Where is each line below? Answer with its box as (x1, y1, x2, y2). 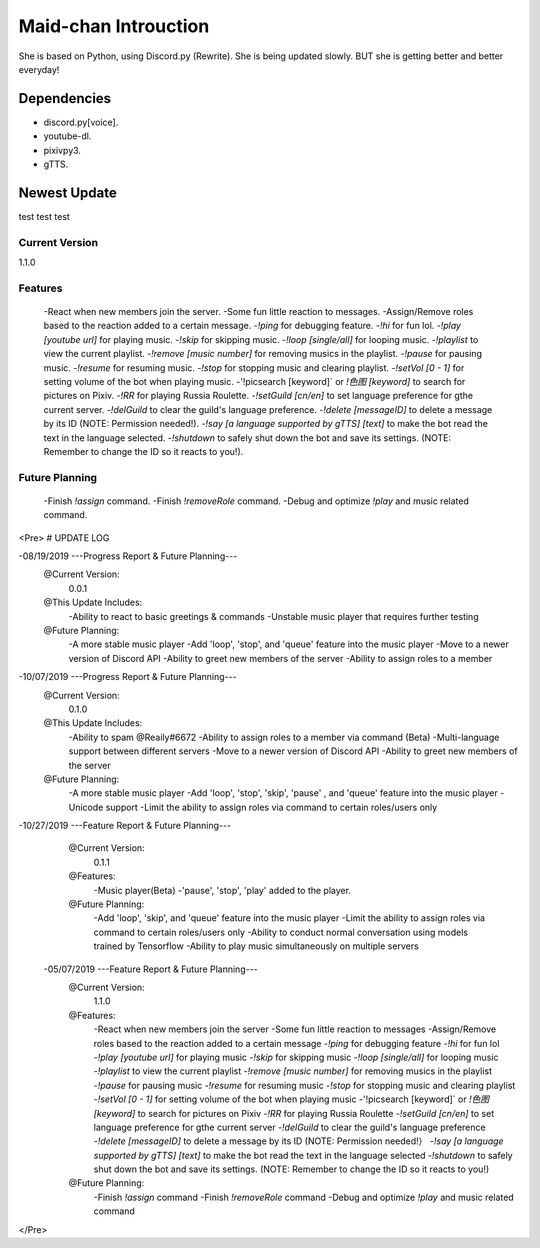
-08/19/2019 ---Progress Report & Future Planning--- (18, 550, 238, 562)
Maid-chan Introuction (18, 15, 210, 37)
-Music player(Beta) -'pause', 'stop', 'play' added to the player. (93, 884, 352, 896)
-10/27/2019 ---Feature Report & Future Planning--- (18, 820, 232, 832)
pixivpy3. (43, 144, 82, 156)
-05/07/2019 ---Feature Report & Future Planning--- (43, 963, 259, 975)
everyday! (18, 63, 60, 75)
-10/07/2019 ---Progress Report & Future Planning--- (18, 671, 237, 683)
